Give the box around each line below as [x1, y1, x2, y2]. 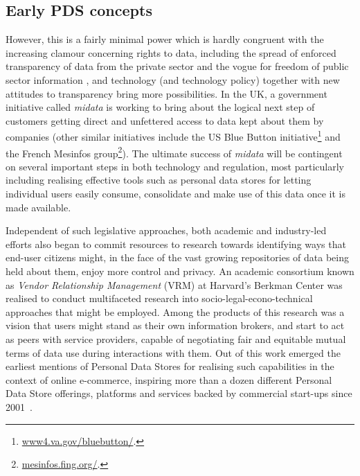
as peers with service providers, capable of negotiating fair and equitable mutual [6, 331, 346, 346]
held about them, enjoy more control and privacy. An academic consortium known [6, 264, 354, 279]
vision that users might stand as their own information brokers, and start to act [6, 318, 345, 333]
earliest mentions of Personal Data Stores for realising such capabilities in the [6, 359, 334, 373]
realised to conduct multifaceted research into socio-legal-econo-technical [6, 291, 313, 306]
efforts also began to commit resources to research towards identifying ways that [6, 236, 346, 251]
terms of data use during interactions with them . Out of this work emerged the [6, 345, 341, 360]
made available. [6, 200, 71, 214]
